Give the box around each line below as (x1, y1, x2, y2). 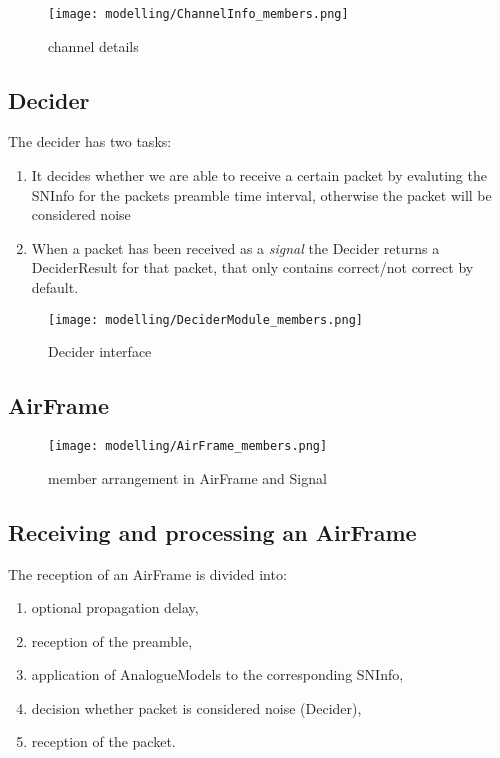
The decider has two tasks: (8, 131, 172, 152)
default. (31, 277, 79, 298)
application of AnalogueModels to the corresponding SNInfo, (31, 664, 404, 685)
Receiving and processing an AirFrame (8, 516, 417, 547)
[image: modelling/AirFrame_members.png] (48, 439, 328, 454)
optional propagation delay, (31, 597, 199, 618)
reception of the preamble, (31, 630, 193, 651)
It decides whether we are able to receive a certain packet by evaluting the (31, 165, 487, 186)
